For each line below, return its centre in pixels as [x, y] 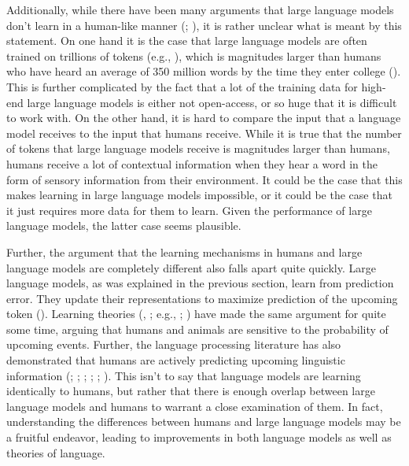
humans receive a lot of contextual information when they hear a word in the [192, 163]
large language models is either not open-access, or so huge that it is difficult [212, 102]
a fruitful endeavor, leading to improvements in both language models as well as [199, 437]
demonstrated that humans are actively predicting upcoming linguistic [176, 360]
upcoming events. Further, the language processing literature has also [174, 344]
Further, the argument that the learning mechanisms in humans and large [184, 251]
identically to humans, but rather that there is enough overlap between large [191, 391]
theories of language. [56, 452]
